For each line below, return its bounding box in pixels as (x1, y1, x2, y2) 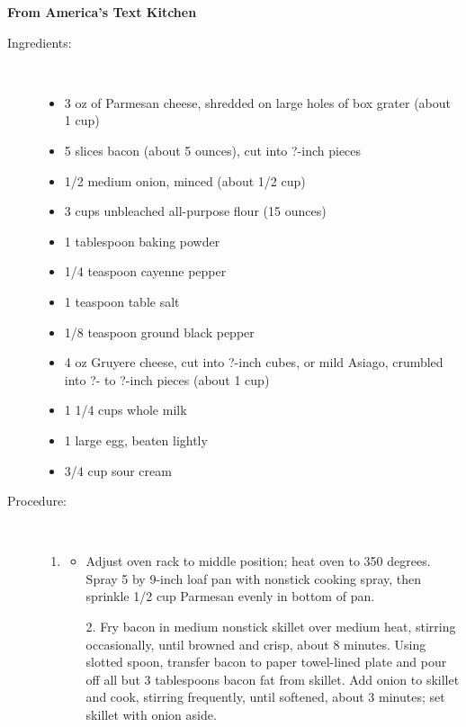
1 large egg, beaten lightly (64, 430, 208, 449)
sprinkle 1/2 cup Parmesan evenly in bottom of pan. (85, 587, 375, 606)
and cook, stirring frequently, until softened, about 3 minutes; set (85, 687, 445, 706)
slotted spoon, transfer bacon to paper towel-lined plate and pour (85, 652, 447, 671)
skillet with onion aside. (85, 705, 217, 724)
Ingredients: (7, 32, 72, 51)
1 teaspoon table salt (64, 292, 180, 310)
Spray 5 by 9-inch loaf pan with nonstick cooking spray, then (85, 569, 422, 588)
